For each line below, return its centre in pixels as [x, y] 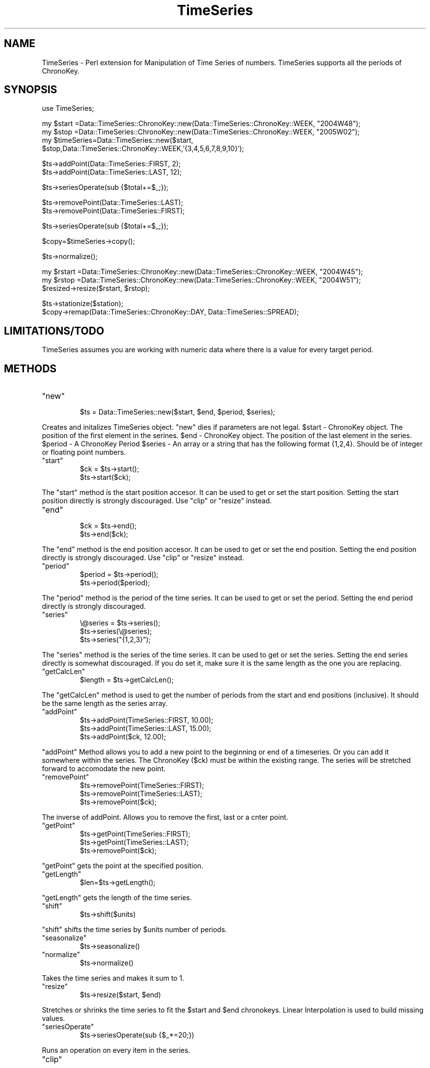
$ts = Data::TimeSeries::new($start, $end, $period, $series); [177, 412]
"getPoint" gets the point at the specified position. [123, 866]
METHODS [30, 368]
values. [54, 1018]
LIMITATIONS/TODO [54, 331]
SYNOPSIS [31, 90]
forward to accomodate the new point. [104, 769]
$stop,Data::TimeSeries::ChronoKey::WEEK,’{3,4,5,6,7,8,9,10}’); [143, 149]
